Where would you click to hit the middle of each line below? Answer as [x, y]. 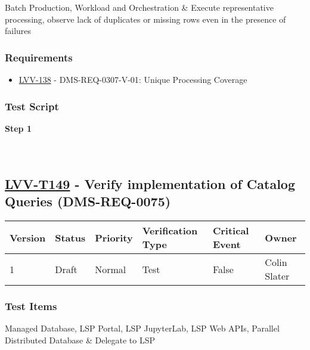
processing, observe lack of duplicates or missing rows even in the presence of [145, 19]
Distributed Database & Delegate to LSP [80, 340]
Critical [231, 231]
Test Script [32, 106]
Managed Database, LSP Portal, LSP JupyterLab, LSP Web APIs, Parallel [142, 328]
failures [18, 31]
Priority [114, 237]
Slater [277, 276]
